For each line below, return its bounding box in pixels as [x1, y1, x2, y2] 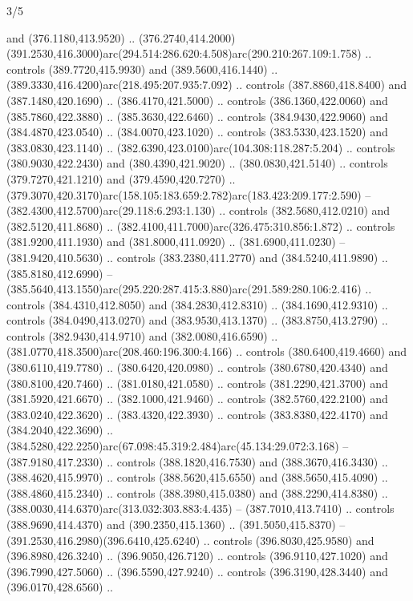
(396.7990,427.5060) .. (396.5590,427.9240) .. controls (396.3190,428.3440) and [6, 563, 388, 579]
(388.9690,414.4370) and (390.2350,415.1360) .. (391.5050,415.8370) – [6, 516, 346, 532]
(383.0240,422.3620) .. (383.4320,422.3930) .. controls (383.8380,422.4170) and [6, 405, 388, 422]
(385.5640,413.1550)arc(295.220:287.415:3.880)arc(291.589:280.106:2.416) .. [6, 280, 372, 297]
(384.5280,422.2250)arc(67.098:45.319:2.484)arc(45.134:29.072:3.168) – [6, 438, 349, 454]
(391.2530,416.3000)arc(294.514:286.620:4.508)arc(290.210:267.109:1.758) [6, 45, 362, 62]
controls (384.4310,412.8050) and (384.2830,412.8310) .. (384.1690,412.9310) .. [6, 296, 388, 313]
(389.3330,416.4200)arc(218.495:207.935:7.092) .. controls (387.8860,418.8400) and [6, 76, 407, 93]
